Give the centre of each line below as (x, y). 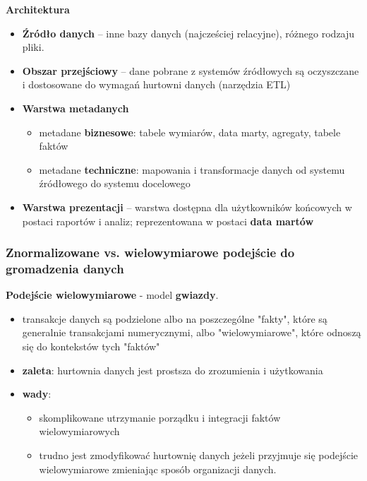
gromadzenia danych (65, 268)
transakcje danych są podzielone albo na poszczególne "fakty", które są (175, 318)
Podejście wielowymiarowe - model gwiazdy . (112, 295)
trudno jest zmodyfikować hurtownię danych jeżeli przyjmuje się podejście (199, 455)
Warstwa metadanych (76, 108)
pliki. (33, 47)
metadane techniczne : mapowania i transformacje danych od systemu (192, 169)
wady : (37, 394)
